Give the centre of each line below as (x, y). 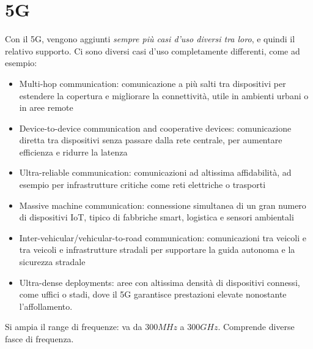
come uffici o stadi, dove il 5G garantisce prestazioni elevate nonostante (153, 294)
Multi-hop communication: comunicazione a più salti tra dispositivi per (153, 83)
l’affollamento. (46, 306)
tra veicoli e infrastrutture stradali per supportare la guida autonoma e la (157, 250)
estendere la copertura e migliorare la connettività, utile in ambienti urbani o (164, 95)
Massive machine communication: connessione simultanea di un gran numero (163, 205)
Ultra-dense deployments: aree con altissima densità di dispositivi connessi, (160, 282)
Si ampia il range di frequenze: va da (74, 327)
